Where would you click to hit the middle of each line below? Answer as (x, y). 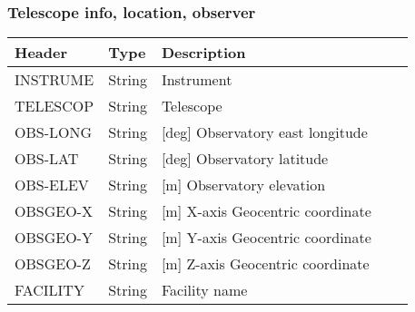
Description (203, 53)
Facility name (204, 290)
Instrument (197, 80)
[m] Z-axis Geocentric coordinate (265, 264)
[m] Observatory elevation (243, 185)
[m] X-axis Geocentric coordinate (266, 211)
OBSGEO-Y (54, 238)
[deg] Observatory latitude (245, 159)
